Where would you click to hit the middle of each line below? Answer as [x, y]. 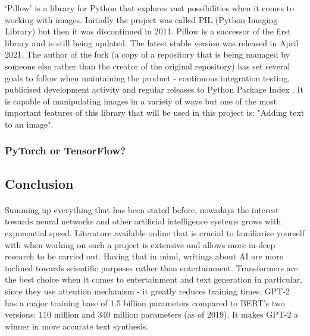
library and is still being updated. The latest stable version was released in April [152, 42]
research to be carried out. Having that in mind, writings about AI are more [144, 256]
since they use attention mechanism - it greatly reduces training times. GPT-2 [148, 291]
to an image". [29, 124]
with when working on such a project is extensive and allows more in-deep [140, 244]
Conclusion [39, 183]
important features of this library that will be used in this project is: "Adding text [155, 112]
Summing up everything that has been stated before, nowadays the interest [142, 209]
